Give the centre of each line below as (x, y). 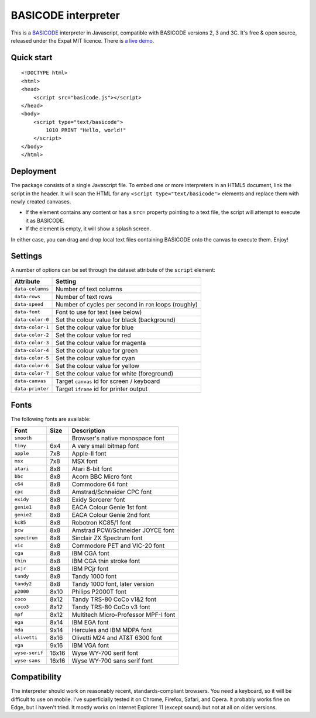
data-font (28, 312)
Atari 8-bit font (92, 469)
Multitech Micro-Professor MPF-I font (123, 615)
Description (88, 430)
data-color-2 (32, 335)
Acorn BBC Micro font (102, 477)
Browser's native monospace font (118, 438)
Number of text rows (84, 296)
